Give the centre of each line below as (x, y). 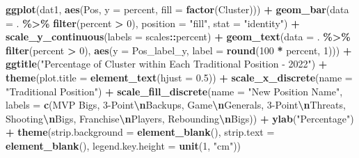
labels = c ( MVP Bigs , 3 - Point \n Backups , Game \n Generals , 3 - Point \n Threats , (176, 105)
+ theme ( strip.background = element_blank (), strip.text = (140, 132)
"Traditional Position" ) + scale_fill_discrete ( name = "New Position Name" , (174, 91)
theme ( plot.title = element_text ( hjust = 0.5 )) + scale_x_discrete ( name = (179, 77)
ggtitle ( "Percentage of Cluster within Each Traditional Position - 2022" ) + (167, 64)
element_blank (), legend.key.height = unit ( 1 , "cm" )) (123, 145)
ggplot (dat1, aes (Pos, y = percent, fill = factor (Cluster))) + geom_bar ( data (177, 9)
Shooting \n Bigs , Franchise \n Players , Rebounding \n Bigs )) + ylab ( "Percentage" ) (180, 118)
